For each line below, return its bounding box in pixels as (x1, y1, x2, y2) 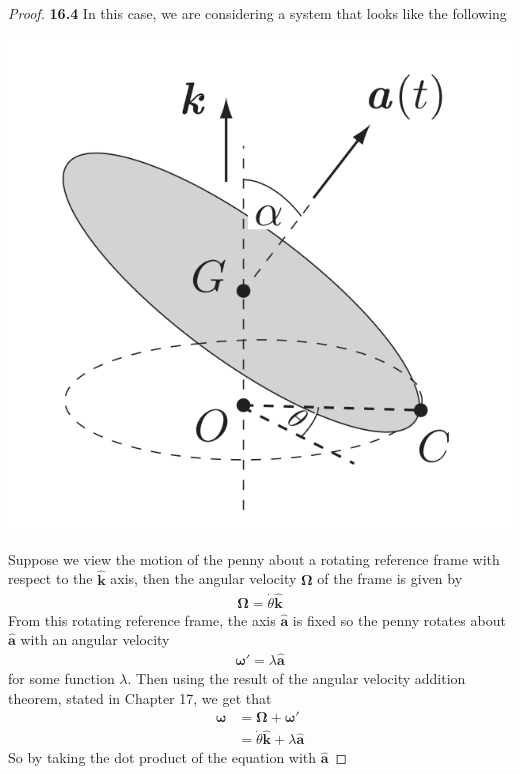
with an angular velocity (20, 629, 170, 650)
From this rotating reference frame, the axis (8, 609, 276, 630)
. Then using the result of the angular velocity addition (127, 667, 466, 688)
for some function (8, 667, 115, 688)
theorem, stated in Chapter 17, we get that (8, 687, 272, 708)
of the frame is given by (317, 568, 463, 589)
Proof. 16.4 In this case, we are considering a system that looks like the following (8, 3, 507, 23)
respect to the (8, 568, 93, 589)
